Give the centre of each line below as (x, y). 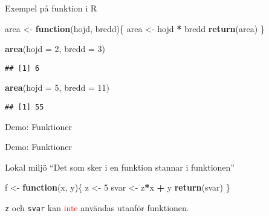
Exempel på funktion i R (51, 8)
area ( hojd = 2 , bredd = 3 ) (55, 49)
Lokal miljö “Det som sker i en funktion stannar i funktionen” (120, 167)
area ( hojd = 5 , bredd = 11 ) (57, 87)
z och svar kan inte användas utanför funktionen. (97, 208)
